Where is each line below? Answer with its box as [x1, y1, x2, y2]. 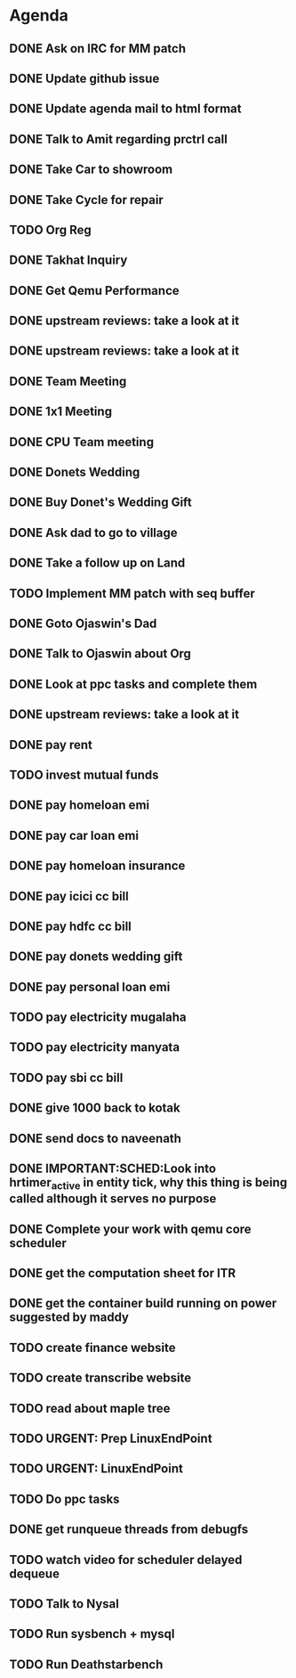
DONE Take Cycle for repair [9, 192, 164, 208]
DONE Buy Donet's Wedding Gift [9, 495, 193, 510]
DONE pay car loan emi [9, 827, 140, 843]
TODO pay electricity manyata [9, 1039, 180, 1055]
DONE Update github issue [9, 70, 160, 86]
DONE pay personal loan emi [9, 979, 171, 994]
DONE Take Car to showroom [9, 162, 173, 177]
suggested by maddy [9, 1310, 130, 1325]
